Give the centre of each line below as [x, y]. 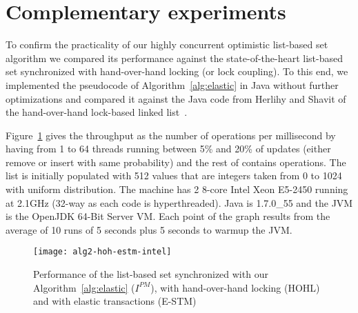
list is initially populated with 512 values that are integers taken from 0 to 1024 [174, 175]
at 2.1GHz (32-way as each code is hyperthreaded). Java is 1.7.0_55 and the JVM [179, 202]
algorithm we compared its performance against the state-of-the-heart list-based [174, 58]
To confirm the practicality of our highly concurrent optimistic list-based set [167, 44]
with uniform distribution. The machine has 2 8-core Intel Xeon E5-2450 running [177, 189]
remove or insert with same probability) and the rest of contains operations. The [176, 162]
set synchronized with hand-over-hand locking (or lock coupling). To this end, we [177, 71]
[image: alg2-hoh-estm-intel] [102, 252]
